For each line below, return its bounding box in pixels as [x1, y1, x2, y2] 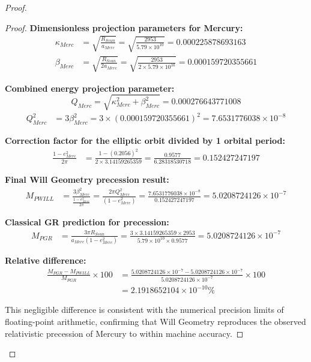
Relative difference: [5, 254, 86, 266]
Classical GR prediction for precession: [5, 216, 169, 228]
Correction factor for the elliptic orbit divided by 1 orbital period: [5, 134, 285, 147]
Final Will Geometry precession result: [5, 173, 169, 186]
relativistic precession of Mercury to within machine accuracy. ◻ [5, 327, 244, 339]
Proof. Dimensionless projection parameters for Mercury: [5, 21, 243, 34]
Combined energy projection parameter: [5, 82, 175, 94]
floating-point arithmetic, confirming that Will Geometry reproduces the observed [5, 315, 306, 328]
